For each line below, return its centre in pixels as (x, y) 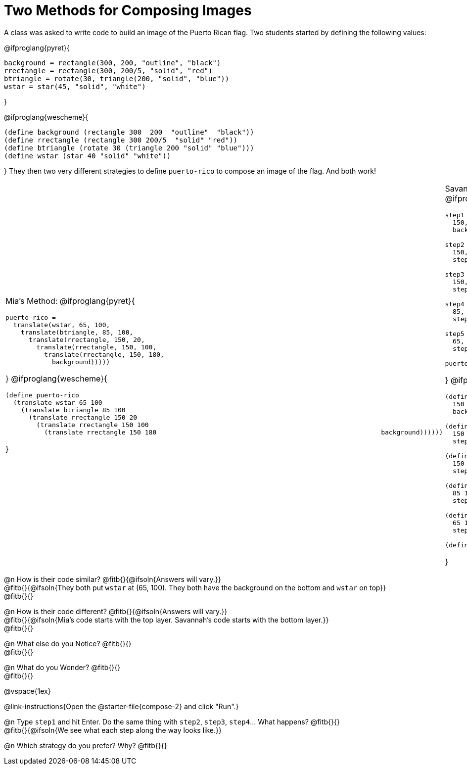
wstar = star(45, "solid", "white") (75, 86)
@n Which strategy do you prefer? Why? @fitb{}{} (86, 745)
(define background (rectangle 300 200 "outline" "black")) (129, 132)
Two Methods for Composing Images (128, 10)
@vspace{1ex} (27, 691)
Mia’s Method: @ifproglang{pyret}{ (70, 301)
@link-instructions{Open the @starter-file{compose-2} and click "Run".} (121, 706)
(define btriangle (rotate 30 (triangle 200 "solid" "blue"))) (129, 148)
